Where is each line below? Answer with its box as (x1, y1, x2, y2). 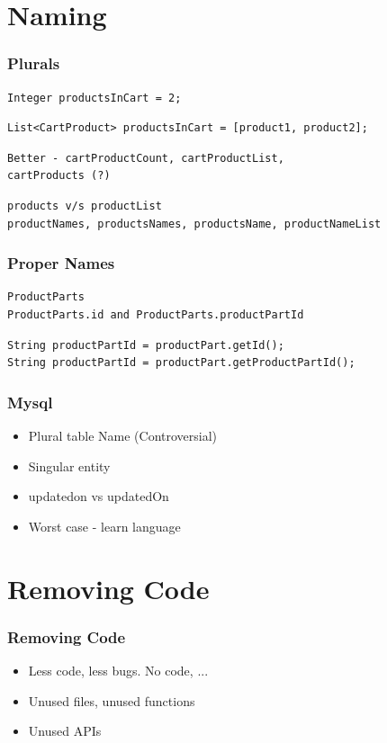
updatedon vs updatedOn (28, 487, 169, 506)
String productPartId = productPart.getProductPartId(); (7, 356, 355, 370)
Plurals (7, 52, 60, 75)
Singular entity (28, 456, 111, 475)
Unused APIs (28, 721, 102, 740)
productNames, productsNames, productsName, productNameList (7, 217, 382, 230)
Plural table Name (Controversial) (28, 425, 218, 444)
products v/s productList (7, 199, 162, 212)
